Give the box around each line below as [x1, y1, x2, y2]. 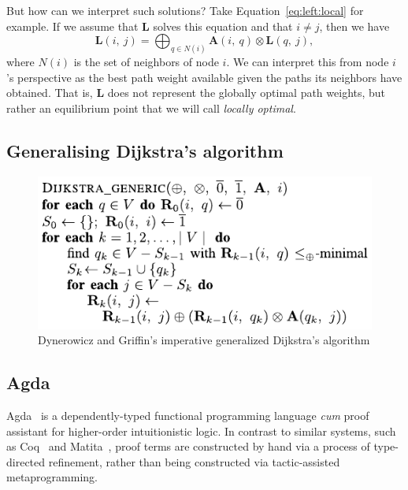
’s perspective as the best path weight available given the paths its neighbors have [6, 69, 402, 85]
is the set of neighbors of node [73, 54, 219, 70]
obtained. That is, [6, 84, 93, 101]
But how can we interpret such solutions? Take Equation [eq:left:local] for [6, 2, 364, 18]
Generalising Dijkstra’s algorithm [6, 138, 284, 162]
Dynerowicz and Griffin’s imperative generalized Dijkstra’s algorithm [38, 332, 370, 348]
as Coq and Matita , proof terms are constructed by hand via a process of [6, 438, 370, 455]
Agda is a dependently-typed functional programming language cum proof [6, 407, 369, 424]
